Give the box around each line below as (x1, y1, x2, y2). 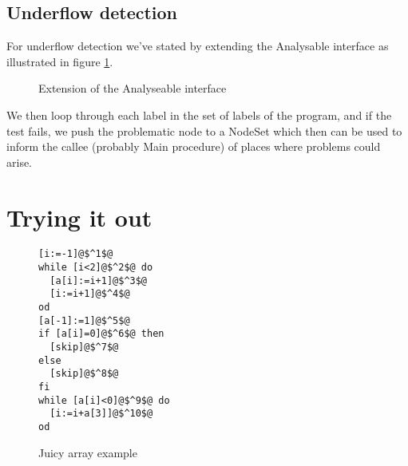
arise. (6, 153, 33, 170)
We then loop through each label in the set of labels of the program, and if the (6, 106, 392, 123)
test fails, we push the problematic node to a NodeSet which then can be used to (6, 122, 402, 139)
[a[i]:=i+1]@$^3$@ (50, 274, 148, 286)
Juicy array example (38, 444, 137, 460)
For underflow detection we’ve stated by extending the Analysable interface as (6, 38, 389, 54)
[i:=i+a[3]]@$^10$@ (50, 408, 153, 420)
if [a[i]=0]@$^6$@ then (38, 328, 164, 340)
